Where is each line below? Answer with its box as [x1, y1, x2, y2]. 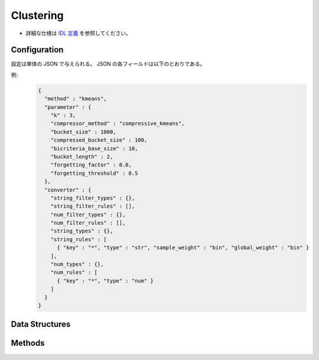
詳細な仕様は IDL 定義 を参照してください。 [25, 30, 131, 37]
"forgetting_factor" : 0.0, [50, 161, 132, 168]
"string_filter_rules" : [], [50, 203, 135, 210]
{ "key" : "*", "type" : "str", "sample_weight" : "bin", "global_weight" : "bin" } [57, 244, 310, 251]
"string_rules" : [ [50, 236, 108, 242]
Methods [11, 338, 45, 348]
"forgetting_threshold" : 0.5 [50, 170, 138, 177]
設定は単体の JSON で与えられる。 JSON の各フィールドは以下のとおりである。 [11, 60, 206, 67]
